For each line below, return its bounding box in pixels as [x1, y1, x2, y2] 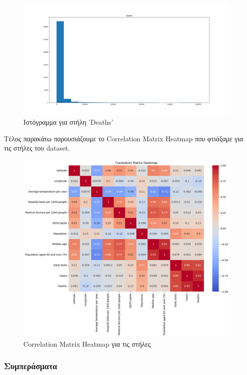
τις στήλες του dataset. [4, 143, 70, 153]
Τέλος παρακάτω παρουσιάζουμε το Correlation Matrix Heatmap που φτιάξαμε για [4, 133, 243, 143]
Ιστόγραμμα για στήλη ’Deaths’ [23, 116, 114, 127]
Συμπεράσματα [4, 359, 57, 372]
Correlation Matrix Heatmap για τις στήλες [23, 339, 151, 349]
